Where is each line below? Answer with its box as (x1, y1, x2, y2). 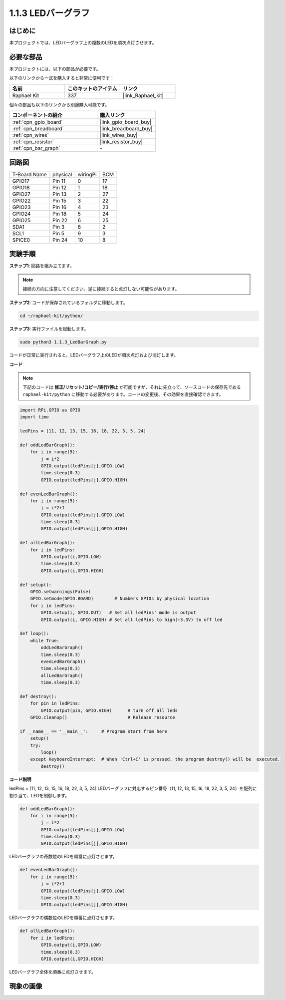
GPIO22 (12, 197, 31, 204)
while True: (30, 638, 60, 644)
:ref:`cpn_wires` (12, 132, 49, 139)
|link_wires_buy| (100, 132, 138, 139)
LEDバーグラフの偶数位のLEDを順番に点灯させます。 (9, 915, 117, 921)
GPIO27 (12, 190, 31, 197)
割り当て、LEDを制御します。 (9, 792, 70, 798)
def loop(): (19, 631, 49, 637)
